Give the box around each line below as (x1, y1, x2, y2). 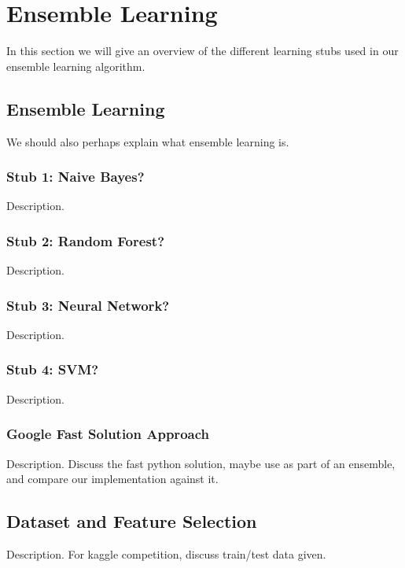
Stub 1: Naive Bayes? (6, 167, 145, 186)
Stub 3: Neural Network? (6, 295, 170, 315)
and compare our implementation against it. (6, 470, 219, 487)
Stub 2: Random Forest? (6, 231, 165, 250)
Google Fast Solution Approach (6, 424, 209, 444)
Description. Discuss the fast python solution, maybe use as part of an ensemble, (6, 455, 396, 471)
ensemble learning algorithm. (6, 57, 145, 74)
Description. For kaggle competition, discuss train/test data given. (6, 545, 326, 562)
